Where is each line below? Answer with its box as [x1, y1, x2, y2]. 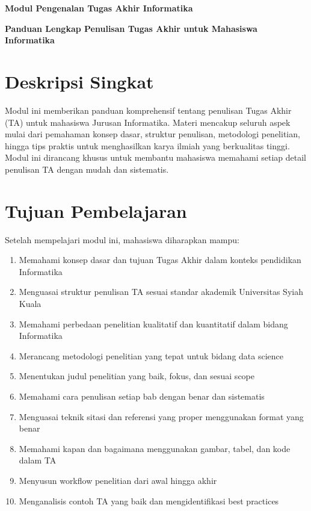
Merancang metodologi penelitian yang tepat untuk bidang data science [19, 349, 284, 362]
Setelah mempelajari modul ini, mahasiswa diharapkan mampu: [5, 233, 239, 246]
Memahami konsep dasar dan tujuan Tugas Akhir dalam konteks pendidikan [19, 253, 301, 266]
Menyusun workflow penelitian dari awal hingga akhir [19, 474, 217, 486]
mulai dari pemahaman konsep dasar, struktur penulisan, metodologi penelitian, [5, 128, 300, 140]
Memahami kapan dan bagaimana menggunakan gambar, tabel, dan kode [19, 442, 291, 454]
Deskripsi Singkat [5, 69, 154, 93]
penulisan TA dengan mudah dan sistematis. [5, 163, 169, 175]
